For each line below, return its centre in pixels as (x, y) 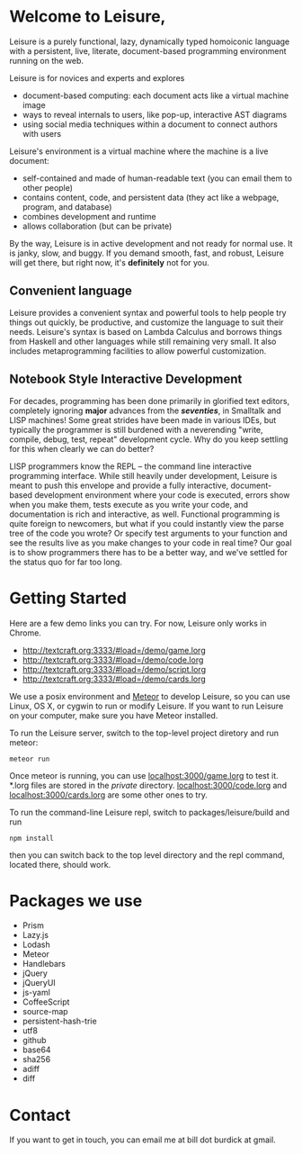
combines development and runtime (89, 216)
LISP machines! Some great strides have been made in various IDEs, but (143, 419)
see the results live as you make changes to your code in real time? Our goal (151, 543)
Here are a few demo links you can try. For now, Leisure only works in (138, 623)
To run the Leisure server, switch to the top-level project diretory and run (144, 733)
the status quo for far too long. (66, 562)
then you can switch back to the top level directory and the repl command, (147, 855)
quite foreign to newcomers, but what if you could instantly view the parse (147, 523)
